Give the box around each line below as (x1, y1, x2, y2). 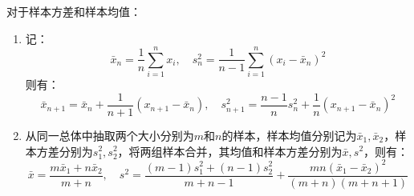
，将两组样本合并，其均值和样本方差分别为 (117, 142, 343, 159)
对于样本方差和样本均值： (6, 3, 141, 19)
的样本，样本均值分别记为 (221, 126, 357, 143)
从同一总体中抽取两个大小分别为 (25, 126, 194, 143)
